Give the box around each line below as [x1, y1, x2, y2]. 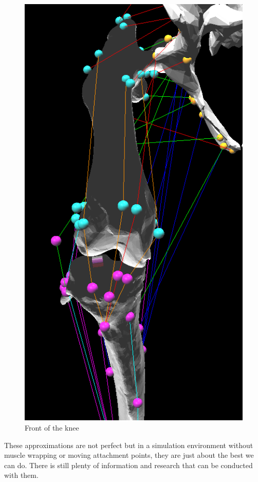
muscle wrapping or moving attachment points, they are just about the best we [4, 450, 254, 460]
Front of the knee [25, 422, 79, 433]
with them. [4, 470, 39, 480]
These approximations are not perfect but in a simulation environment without [4, 439, 253, 450]
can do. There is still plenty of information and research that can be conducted [4, 459, 253, 470]
